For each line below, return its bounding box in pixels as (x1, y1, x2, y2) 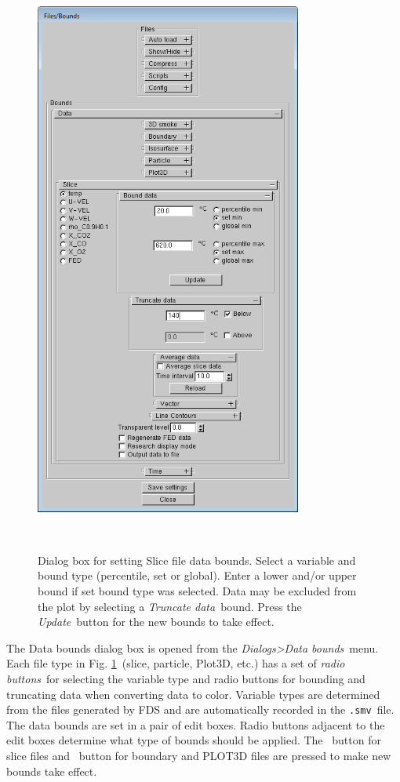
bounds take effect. (6, 762, 97, 779)
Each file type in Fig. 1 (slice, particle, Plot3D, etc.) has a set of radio (6, 655, 345, 671)
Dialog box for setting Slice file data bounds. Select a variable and (38, 551, 356, 568)
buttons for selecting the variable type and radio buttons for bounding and (6, 670, 365, 686)
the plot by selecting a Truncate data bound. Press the (38, 598, 302, 614)
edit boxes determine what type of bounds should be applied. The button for (6, 732, 381, 748)
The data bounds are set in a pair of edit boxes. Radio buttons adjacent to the (6, 716, 385, 733)
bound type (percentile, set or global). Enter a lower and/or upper (38, 567, 357, 584)
